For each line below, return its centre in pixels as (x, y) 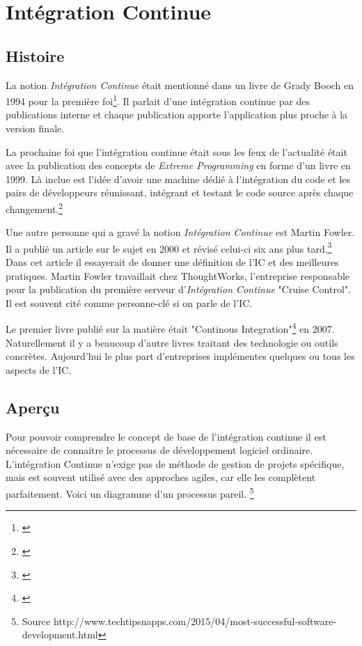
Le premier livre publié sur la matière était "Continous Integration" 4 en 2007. (170, 328)
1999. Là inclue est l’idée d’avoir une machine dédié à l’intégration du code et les (178, 179)
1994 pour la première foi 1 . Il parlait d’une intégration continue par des (158, 100)
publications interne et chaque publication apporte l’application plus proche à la (177, 115)
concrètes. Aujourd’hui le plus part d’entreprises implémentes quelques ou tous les (180, 356)
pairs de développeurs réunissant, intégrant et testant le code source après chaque (180, 192)
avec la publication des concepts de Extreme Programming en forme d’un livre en (178, 165)
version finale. (35, 128)
